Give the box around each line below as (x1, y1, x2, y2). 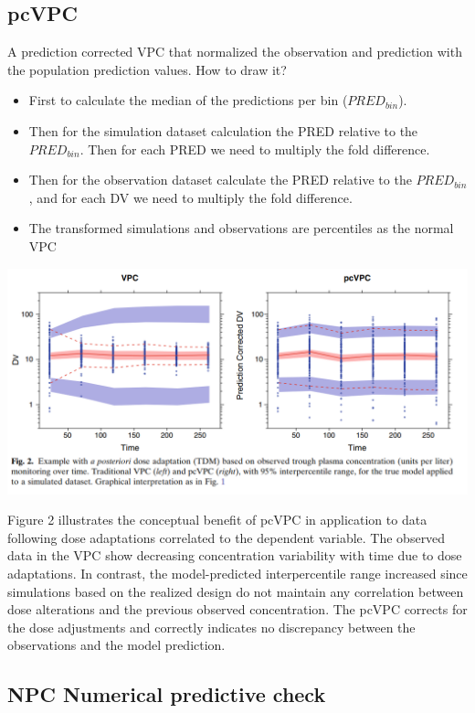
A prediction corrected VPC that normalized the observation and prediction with (7, 42, 462, 61)
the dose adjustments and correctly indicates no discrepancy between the (7, 617, 416, 636)
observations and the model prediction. (7, 635, 226, 654)
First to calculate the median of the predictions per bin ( (28, 90, 348, 110)
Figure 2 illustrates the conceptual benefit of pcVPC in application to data (7, 510, 427, 529)
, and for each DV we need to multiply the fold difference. (28, 187, 353, 207)
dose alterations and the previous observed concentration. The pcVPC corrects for (7, 600, 468, 619)
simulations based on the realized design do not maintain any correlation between (7, 581, 464, 601)
